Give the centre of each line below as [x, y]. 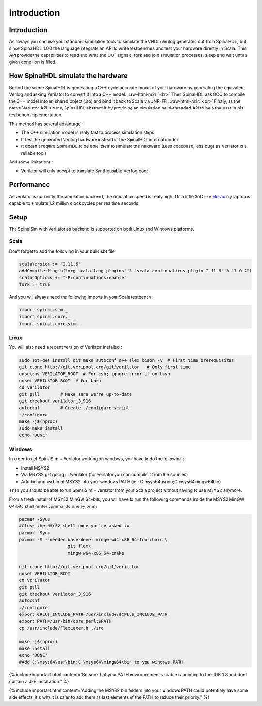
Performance [29, 185]
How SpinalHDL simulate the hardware [68, 76]
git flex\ [79, 546]
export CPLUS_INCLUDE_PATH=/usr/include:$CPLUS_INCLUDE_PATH [93, 615]
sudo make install [41, 428]
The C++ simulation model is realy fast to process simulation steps [88, 133]
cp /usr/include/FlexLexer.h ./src [61, 628]
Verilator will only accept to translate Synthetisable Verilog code [85, 171]
